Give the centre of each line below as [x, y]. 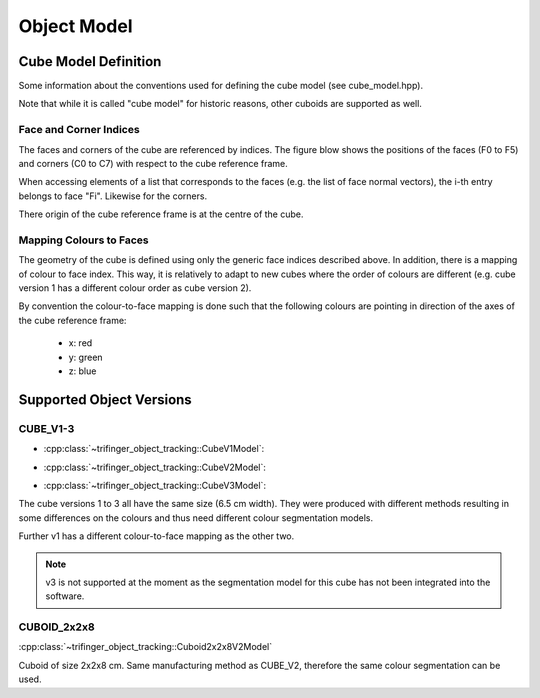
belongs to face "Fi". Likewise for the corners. [113, 196]
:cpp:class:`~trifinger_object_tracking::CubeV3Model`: [155, 485]
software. [65, 596]
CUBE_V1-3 [46, 428]
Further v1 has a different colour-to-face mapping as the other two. [156, 536]
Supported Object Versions [105, 399]
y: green [86, 357]
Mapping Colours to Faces [83, 240]
